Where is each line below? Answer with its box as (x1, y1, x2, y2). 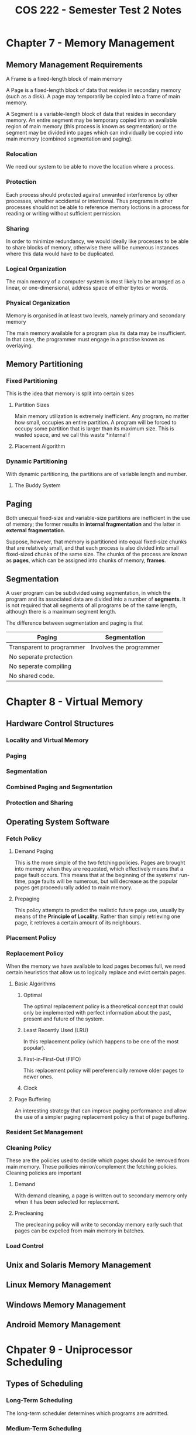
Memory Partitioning (6, 359, 83, 369)
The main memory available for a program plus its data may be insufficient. (6, 330, 187, 337)
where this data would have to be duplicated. (6, 250, 115, 257)
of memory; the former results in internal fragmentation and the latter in (6, 520, 181, 528)
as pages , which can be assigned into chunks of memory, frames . (6, 557, 166, 564)
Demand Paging (14, 847, 54, 855)
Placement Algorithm (14, 443, 66, 450)
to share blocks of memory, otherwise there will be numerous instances (6, 244, 179, 251)
